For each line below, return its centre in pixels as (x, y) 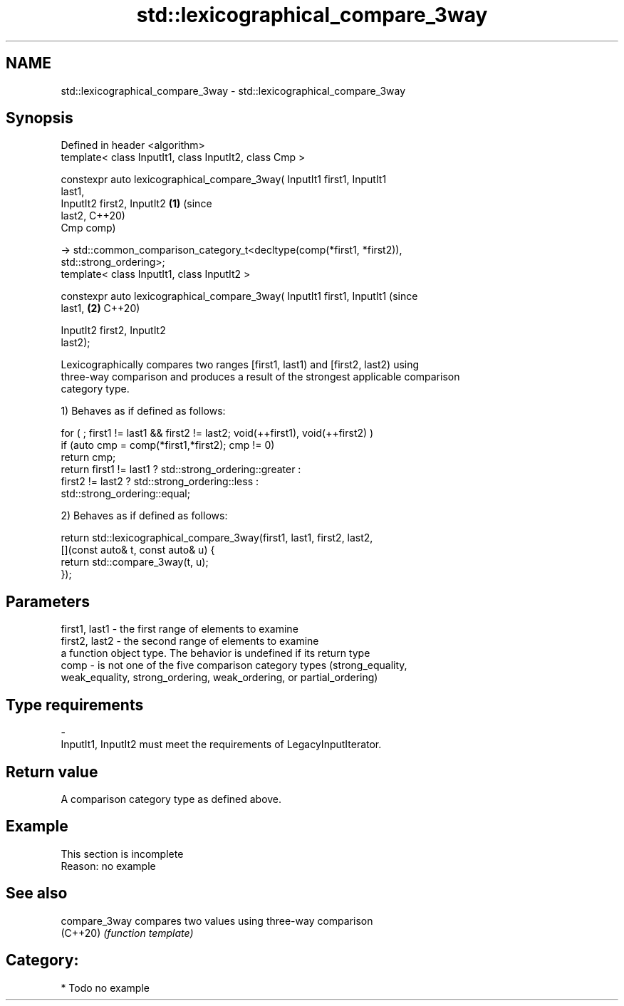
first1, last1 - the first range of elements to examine (180, 629)
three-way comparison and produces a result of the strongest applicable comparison (260, 377)
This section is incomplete (122, 854)
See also (37, 893)
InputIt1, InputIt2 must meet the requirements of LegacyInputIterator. (221, 745)
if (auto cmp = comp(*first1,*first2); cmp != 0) (168, 445)
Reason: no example (108, 866)
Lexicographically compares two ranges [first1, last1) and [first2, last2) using (240, 365)
